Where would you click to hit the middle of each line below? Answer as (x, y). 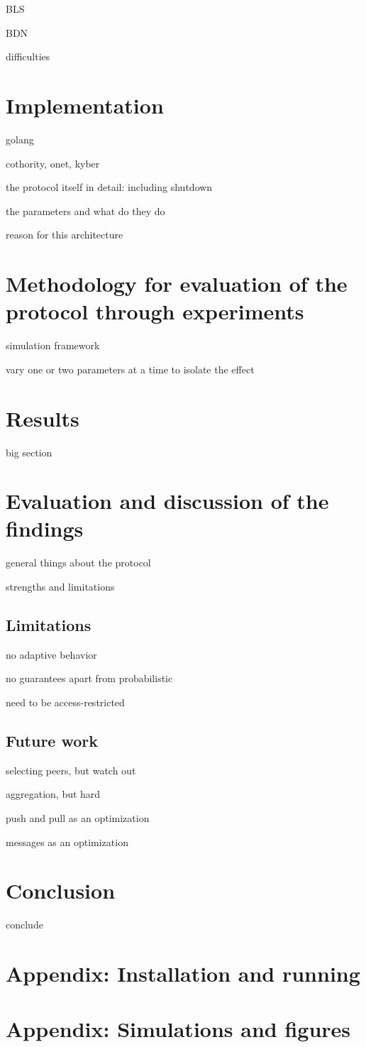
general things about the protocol (78, 563)
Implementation (85, 105)
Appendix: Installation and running (183, 974)
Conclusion (61, 890)
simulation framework (53, 345)
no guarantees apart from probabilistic (89, 678)
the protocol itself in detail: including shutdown (109, 187)
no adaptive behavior (51, 654)
